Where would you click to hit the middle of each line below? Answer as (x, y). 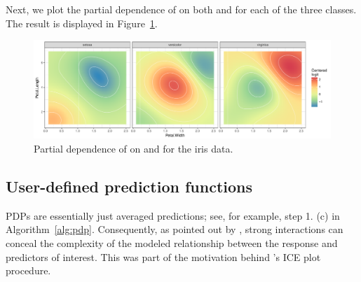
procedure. (28, 270)
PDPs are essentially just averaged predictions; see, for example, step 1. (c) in (173, 215)
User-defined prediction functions (129, 186)
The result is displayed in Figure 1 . (82, 23)
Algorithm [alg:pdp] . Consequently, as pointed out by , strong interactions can (175, 229)
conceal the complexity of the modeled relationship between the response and (172, 242)
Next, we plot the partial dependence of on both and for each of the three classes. (181, 9)
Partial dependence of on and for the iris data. (134, 148)
